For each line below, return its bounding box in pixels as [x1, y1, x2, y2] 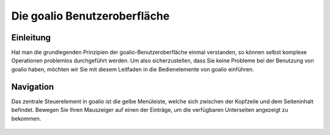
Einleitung [11, 32, 51, 43]
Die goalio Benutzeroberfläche [11, 9, 170, 23]
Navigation [11, 81, 54, 92]
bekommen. [11, 115, 42, 122]
